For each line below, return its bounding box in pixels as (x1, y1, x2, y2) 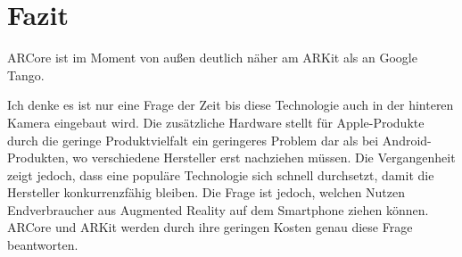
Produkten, (7, 148, 69, 167)
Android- (382, 130, 432, 149)
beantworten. (7, 236, 78, 254)
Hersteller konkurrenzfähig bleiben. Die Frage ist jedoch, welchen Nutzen (7, 183, 406, 202)
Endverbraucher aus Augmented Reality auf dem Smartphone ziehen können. (7, 200, 429, 219)
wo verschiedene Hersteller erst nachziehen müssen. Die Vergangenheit (72, 148, 456, 167)
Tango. (7, 65, 45, 84)
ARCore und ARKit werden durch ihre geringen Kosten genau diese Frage (7, 218, 413, 236)
